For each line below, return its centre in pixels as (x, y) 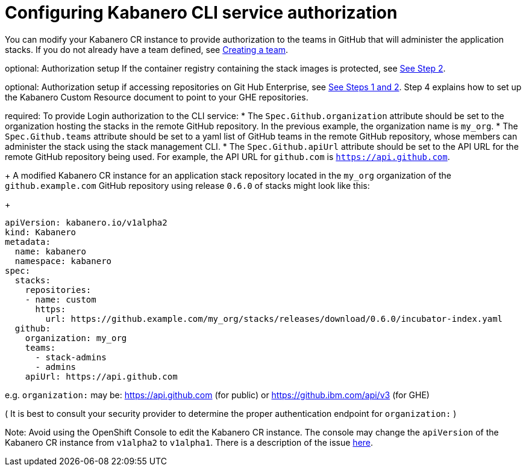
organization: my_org (76, 338)
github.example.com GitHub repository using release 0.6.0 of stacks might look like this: (187, 185)
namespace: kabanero (63, 261)
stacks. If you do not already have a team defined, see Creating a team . (147, 49)
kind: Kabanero (41, 232)
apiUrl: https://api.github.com (101, 376)
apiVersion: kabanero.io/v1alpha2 (86, 222)
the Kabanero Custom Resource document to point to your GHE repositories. (157, 97)
